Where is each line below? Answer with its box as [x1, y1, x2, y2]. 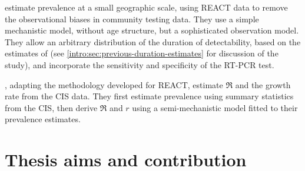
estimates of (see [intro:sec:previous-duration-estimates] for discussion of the [5, 47, 279, 59]
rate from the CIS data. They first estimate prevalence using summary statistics [5, 90, 294, 102]
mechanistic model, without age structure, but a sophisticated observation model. [5, 24, 299, 36]
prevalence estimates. [5, 113, 81, 125]
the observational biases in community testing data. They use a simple [5, 12, 259, 25]
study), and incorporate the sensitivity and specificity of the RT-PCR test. [5, 58, 274, 71]
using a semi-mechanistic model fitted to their [132, 101, 298, 113]
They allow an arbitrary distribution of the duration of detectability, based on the [5, 35, 301, 48]
